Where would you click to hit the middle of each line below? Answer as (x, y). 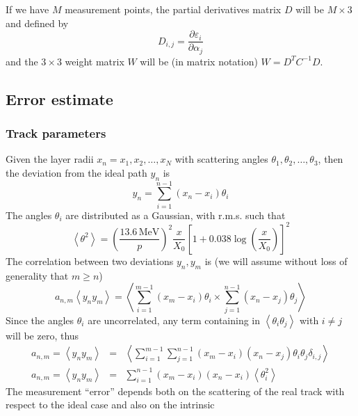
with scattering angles (221, 159)
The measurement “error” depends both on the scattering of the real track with (175, 391)
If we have (27, 9)
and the (22, 61)
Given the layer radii (50, 159)
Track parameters (56, 133)
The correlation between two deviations (90, 261)
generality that (37, 275)
